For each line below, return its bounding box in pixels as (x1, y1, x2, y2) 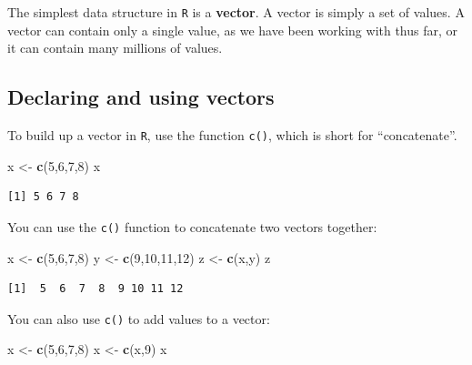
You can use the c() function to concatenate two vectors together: (7, 217, 377, 236)
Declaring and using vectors (7, 83, 275, 111)
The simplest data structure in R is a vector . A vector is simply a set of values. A (7, 3, 465, 21)
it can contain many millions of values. (7, 38, 223, 57)
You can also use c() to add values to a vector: (7, 309, 270, 328)
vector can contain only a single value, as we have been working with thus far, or (7, 20, 458, 39)
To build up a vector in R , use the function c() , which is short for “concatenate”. (7, 126, 457, 145)
